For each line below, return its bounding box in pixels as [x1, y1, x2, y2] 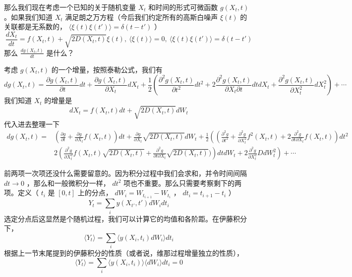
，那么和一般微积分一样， [26, 177, 110, 188]
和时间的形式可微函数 [148, 2, 218, 12]
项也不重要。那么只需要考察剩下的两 [123, 177, 242, 188]
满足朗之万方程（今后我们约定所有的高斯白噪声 [65, 11, 218, 22]
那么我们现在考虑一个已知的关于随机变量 [4, 2, 136, 12]
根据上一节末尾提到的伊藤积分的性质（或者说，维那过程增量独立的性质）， [4, 248, 243, 258]
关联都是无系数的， [4, 21, 66, 32]
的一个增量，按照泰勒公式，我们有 [51, 64, 163, 74]
